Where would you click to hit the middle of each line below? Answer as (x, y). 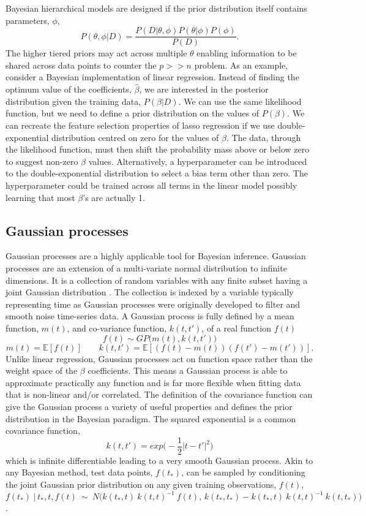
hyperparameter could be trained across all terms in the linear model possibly (151, 185)
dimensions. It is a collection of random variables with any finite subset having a (157, 280)
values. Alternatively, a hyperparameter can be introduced (198, 161)
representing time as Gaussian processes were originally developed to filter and (153, 304)
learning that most (40, 197)
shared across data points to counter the (81, 65)
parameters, (28, 20)
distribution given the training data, (73, 101)
